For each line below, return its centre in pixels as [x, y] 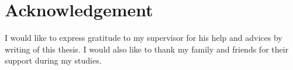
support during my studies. [53, 60]
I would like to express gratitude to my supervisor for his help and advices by [144, 38]
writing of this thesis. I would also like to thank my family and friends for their [147, 49]
